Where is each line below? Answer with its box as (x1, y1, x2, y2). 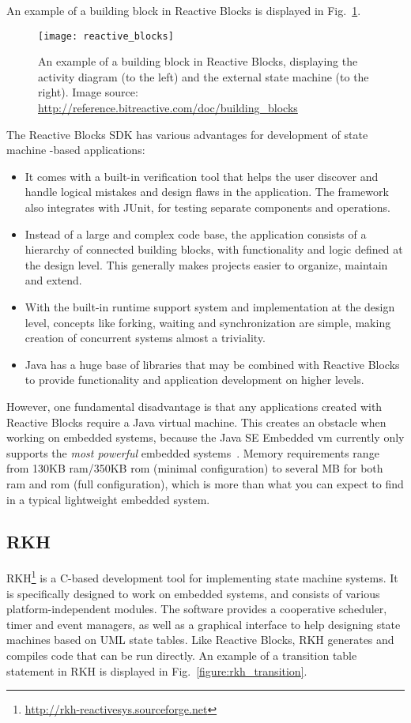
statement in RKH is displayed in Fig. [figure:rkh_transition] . (6, 662, 307, 679)
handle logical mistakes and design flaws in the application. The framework (25, 183, 389, 200)
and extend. (25, 272, 82, 288)
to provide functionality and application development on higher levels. (25, 371, 364, 388)
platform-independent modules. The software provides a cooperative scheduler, (6, 601, 387, 617)
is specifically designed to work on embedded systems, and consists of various (6, 585, 380, 601)
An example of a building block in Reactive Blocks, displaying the (38, 53, 358, 70)
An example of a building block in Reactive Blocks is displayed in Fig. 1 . (6, 2, 361, 18)
